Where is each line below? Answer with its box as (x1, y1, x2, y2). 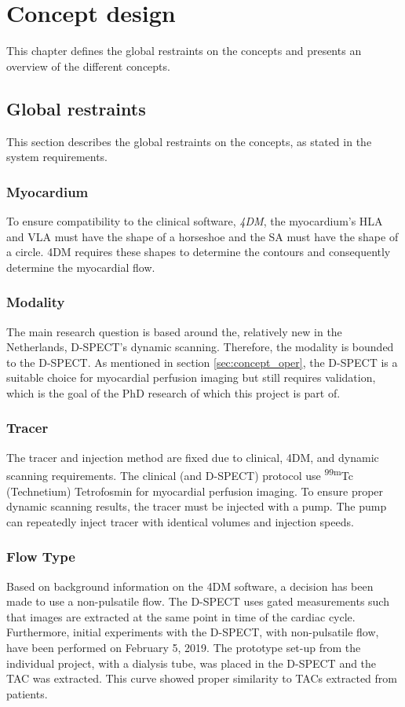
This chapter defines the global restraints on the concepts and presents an (6, 42, 362, 59)
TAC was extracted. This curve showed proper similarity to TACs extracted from (6, 670, 397, 687)
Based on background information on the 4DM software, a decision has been (6, 577, 374, 594)
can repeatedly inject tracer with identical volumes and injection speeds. (6, 513, 354, 529)
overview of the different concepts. (6, 57, 170, 74)
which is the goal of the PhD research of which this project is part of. (6, 384, 341, 401)
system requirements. (6, 148, 108, 165)
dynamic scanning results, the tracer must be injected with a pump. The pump (6, 498, 387, 515)
